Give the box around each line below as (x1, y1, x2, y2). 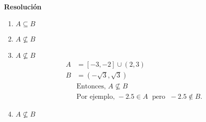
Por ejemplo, (76, 93, 115, 100)
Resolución (4, 1, 41, 11)
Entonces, (76, 82, 106, 90)
